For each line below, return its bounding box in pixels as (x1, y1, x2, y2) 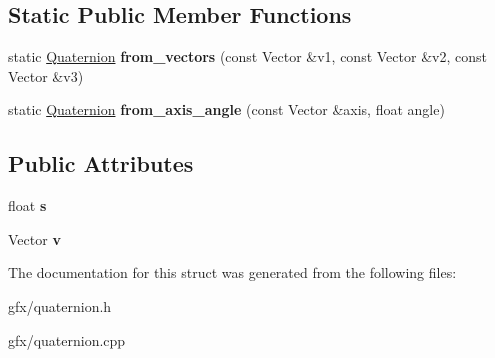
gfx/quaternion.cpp (8, 329, 126, 350)
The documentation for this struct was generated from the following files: (8, 262, 457, 283)
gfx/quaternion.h (8, 295, 112, 316)
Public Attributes (8, 148, 194, 179)
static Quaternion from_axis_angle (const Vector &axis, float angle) (8, 99, 445, 120)
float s (8, 195, 47, 216)
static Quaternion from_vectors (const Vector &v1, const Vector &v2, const (8, 46, 487, 67)
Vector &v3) (8, 65, 84, 86)
